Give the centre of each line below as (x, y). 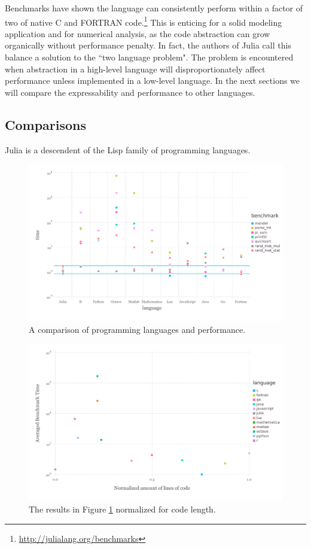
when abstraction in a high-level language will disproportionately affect (135, 69)
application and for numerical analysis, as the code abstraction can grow (138, 33)
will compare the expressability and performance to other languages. (130, 92)
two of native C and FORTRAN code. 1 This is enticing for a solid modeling (144, 21)
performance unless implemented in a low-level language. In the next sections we (153, 81)
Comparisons (46, 124)
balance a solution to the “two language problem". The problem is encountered (149, 57)
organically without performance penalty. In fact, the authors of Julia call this (148, 45)
